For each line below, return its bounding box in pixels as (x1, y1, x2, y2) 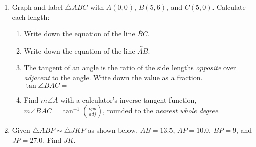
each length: (12, 11, 50, 22)
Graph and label (12, 2, 63, 12)
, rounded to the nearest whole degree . (103, 105, 220, 116)
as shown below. (88, 125, 138, 135)
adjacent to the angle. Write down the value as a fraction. (24, 72, 203, 82)
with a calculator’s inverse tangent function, (60, 94, 197, 105)
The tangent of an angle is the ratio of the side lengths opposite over (24, 62, 236, 73)
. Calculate (212, 2, 246, 12)
